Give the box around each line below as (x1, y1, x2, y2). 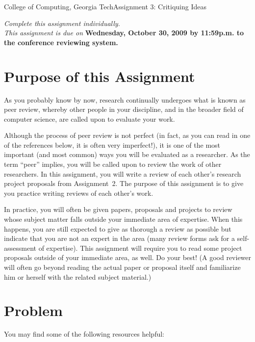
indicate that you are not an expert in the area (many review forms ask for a (4, 233, 235, 243)
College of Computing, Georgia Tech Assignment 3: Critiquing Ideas (4, 1, 207, 11)
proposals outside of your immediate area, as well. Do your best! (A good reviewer (4, 252, 252, 263)
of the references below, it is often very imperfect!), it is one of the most (4, 139, 221, 150)
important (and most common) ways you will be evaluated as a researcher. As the (4, 149, 250, 159)
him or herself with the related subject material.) (4, 271, 152, 282)
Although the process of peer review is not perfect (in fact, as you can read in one (4, 130, 251, 140)
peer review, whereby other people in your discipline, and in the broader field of (4, 104, 244, 114)
